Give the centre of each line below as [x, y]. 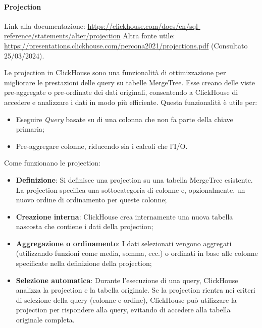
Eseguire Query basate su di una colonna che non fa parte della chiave [124, 119]
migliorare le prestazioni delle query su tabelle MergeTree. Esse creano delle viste [130, 82]
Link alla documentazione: [45, 25]
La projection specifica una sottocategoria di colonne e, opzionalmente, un [130, 189]
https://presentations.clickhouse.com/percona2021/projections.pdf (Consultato [126, 45]
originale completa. [45, 320]
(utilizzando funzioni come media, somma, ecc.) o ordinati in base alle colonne [137, 253]
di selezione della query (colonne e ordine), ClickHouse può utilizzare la [126, 299]
